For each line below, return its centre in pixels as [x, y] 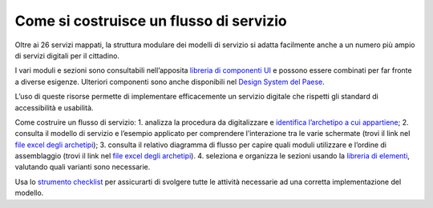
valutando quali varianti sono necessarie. [83, 167]
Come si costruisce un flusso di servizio [151, 21]
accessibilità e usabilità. [54, 107]
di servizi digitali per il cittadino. [67, 55]
